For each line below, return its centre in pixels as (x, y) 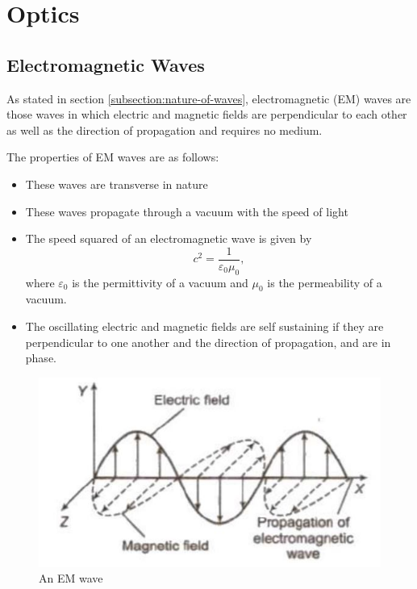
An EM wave (71, 578)
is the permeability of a (325, 282)
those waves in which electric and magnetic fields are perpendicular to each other (207, 114)
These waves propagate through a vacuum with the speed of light (187, 211)
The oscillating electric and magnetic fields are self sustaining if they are (204, 326)
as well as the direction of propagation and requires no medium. (165, 129)
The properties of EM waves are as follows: (113, 157)
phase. (41, 358)
